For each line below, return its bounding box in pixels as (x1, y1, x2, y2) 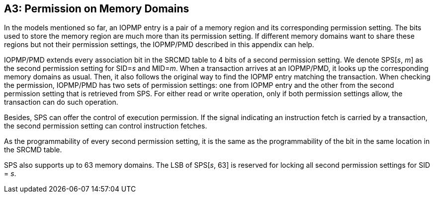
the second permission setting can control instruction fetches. (4, 122, 207, 131)
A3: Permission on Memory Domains (4, 2, 189, 15)
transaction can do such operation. (4, 98, 118, 107)
